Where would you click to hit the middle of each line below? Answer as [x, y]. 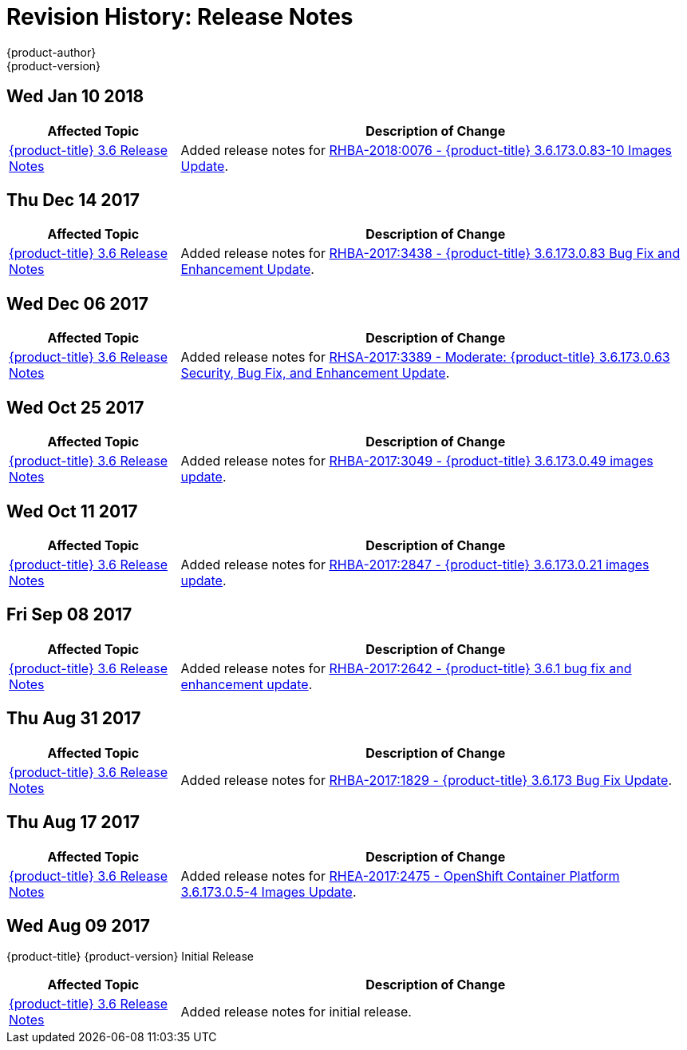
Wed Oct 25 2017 [75, 407]
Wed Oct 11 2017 [72, 511]
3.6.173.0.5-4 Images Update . [268, 892]
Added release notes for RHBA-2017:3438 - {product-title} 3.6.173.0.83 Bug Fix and [430, 254]
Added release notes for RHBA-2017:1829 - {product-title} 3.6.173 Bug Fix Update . [426, 780]
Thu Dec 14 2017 [73, 200]
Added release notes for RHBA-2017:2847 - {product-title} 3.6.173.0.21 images [415, 564]
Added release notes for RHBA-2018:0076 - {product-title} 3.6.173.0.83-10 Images [426, 150]
